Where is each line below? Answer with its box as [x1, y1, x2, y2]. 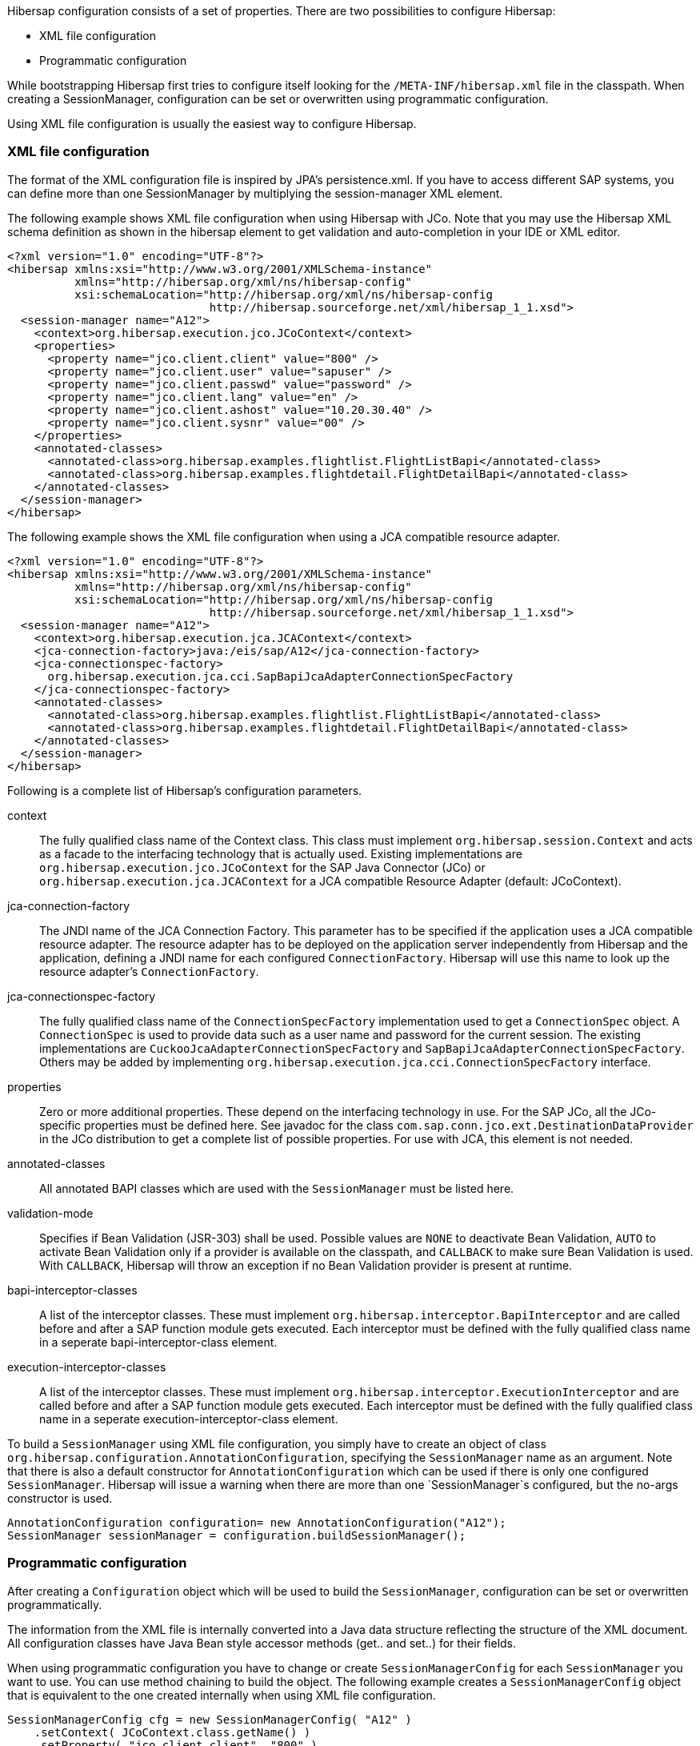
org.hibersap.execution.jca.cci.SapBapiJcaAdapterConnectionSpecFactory [47, 669, 514, 683]
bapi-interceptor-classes [7, 1282, 138, 1297]
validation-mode [7, 1206, 94, 1220]
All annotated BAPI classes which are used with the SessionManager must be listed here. [39, 1181, 514, 1195]
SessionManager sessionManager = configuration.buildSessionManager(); [7, 1528, 466, 1542]
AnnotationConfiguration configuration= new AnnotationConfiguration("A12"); [7, 1515, 506, 1529]
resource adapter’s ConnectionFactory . [39, 964, 259, 978]
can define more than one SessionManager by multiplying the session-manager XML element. [7, 186, 503, 200]
